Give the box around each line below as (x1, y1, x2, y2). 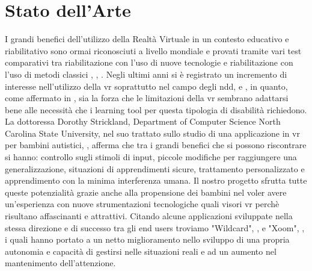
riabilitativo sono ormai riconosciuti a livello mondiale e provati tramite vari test (5, 44, 302, 57)
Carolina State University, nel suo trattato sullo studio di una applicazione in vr (5, 126, 300, 139)
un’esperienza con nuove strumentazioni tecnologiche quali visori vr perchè (5, 198, 280, 210)
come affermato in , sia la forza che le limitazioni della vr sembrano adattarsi (5, 92, 289, 104)
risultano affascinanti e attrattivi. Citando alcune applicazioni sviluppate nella (5, 210, 293, 222)
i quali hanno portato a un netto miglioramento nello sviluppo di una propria (5, 233, 290, 246)
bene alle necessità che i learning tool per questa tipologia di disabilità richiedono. (5, 103, 307, 116)
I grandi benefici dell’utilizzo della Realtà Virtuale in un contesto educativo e (5, 33, 289, 45)
